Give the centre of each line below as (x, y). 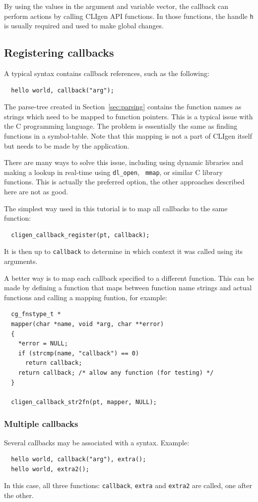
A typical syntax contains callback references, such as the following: (107, 73)
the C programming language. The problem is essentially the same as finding (121, 126)
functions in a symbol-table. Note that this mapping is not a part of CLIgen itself (128, 136)
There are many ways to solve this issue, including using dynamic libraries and (124, 162)
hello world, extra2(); (50, 469)
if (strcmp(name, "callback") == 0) (79, 353)
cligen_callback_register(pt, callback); (80, 235)
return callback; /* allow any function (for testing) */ (116, 373)
